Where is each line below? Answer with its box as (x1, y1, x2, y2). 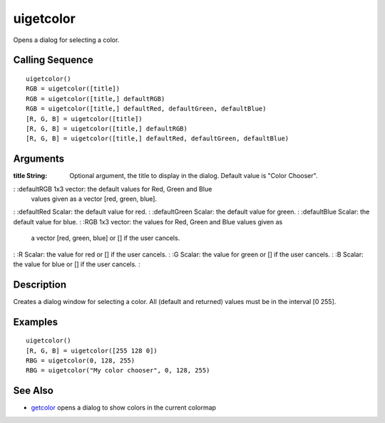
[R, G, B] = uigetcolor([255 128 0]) (26, 346, 158, 355)
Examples (13, 315, 58, 328)
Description (13, 278, 67, 291)
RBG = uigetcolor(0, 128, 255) (26, 357, 135, 365)
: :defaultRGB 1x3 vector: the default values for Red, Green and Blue (13, 184, 212, 193)
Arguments (13, 153, 65, 165)
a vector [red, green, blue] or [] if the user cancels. (31, 234, 180, 242)
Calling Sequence (13, 54, 94, 66)
